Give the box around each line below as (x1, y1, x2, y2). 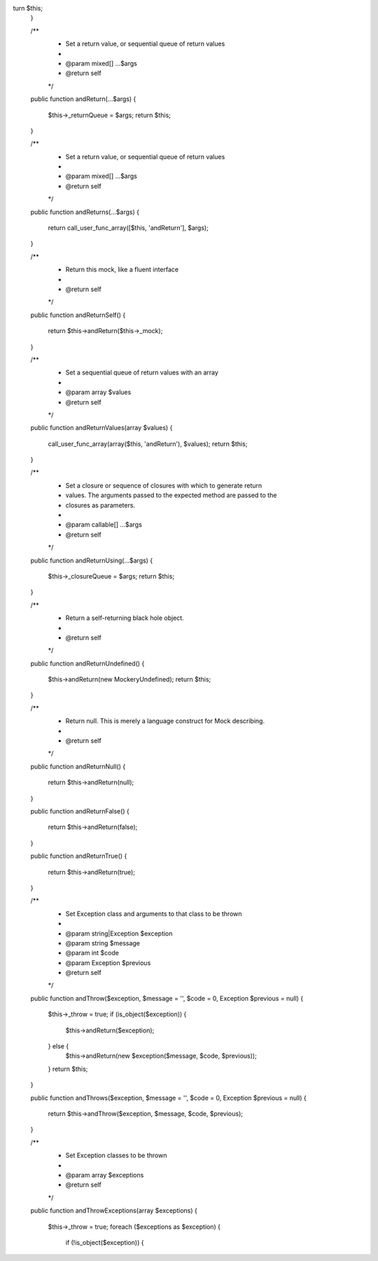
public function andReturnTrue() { (30, 852, 127, 861)
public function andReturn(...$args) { (30, 95, 136, 103)
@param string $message (65, 938, 140, 947)
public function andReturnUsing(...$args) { (30, 556, 153, 565)
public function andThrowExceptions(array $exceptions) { (30, 1206, 197, 1215)
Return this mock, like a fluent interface (65, 265, 179, 274)
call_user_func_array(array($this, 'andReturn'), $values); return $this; (48, 439, 248, 448)
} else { (48, 1042, 69, 1051)
